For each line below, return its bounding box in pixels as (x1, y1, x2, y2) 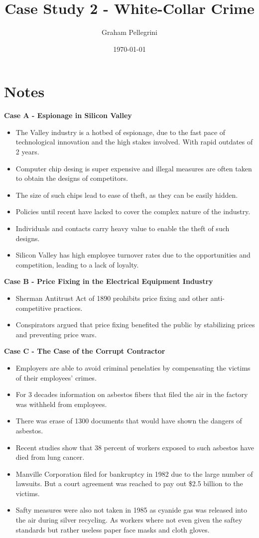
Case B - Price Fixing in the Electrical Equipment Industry (4, 276, 213, 286)
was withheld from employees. (15, 399, 107, 409)
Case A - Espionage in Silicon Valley (4, 110, 132, 121)
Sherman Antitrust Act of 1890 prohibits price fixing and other (15, 292, 208, 303)
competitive (15, 302, 51, 313)
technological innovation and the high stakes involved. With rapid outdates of (15, 136, 253, 147)
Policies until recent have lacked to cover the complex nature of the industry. (15, 206, 251, 217)
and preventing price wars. (15, 329, 97, 339)
